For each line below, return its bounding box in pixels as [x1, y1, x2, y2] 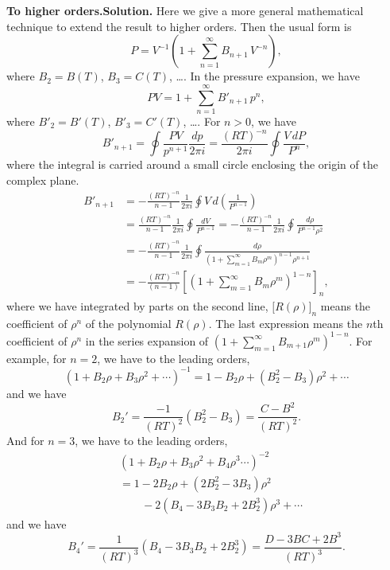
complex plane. [6, 172, 79, 189]
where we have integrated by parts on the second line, [6, 297, 268, 314]
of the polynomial [85, 314, 172, 331]
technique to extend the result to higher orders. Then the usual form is [6, 18, 352, 34]
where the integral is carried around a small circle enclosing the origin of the [6, 156, 378, 173]
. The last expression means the [208, 314, 363, 331]
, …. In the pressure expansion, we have [168, 68, 360, 84]
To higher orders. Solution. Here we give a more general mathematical [6, 2, 364, 18]
